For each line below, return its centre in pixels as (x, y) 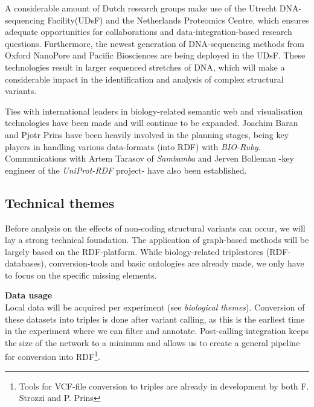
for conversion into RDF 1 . (53, 356)
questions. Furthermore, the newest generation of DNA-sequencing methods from (155, 43)
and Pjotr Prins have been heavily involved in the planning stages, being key (147, 134)
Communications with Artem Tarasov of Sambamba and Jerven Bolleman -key (149, 158)
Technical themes (60, 202)
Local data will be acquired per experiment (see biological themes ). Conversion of (155, 307)
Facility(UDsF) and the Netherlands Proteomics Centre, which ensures (178, 20)
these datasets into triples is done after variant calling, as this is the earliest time (155, 319)
